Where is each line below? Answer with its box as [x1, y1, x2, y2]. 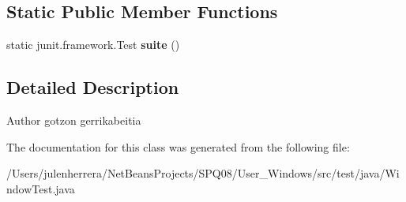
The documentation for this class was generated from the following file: [6, 138, 350, 155]
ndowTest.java [6, 180, 75, 196]
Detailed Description [6, 75, 179, 99]
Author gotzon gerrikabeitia [6, 112, 141, 128]
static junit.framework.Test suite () [6, 36, 180, 53]
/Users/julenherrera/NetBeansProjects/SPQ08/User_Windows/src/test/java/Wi [6, 165, 400, 181]
